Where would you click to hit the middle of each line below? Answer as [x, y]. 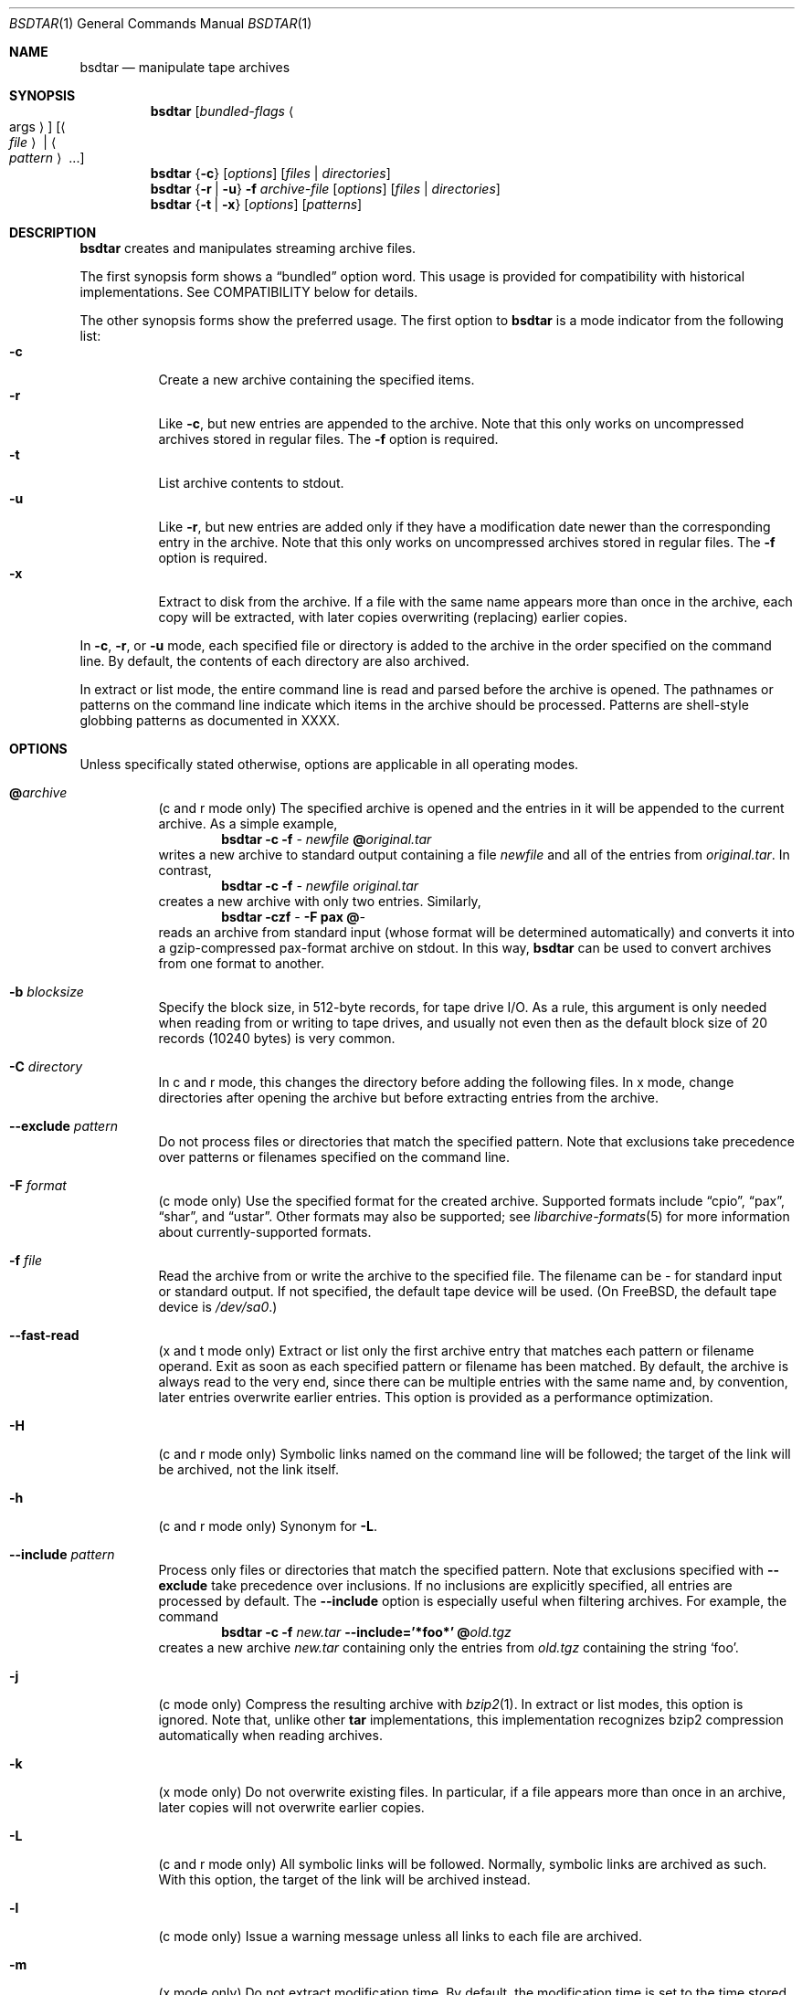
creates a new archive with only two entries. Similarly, [320, 901]
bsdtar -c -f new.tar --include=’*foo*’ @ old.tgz [366, 1632]
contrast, [185, 870]
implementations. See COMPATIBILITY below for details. [249, 292]
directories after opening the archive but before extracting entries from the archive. [408, 1098]
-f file [26, 1260]
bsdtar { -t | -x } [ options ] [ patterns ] [256, 204]
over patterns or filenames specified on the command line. [334, 1157]
